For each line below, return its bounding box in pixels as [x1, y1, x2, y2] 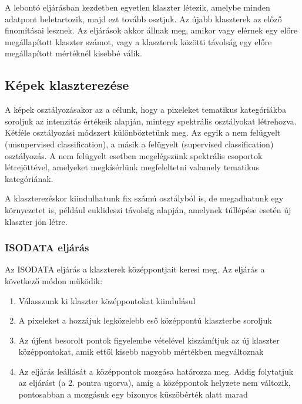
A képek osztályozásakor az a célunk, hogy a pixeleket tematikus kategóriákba [5, 103, 286, 116]
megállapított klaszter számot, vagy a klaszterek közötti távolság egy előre [5, 35, 272, 48]
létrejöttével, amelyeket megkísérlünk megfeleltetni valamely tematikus [5, 161, 260, 173]
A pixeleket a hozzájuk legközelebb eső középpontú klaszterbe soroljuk [18, 314, 272, 326]
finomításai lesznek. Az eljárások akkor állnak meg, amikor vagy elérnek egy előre [5, 24, 298, 36]
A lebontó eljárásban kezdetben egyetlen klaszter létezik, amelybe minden [5, 1, 270, 13]
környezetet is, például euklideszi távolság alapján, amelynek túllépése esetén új [5, 203, 291, 216]
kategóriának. [5, 172, 53, 184]
